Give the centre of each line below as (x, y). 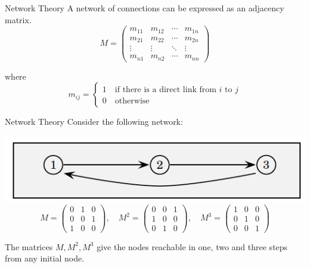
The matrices (29, 246)
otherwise (132, 101)
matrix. (18, 19)
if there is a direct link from (165, 90)
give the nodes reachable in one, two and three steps (192, 246)
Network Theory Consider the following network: (94, 122)
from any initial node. (45, 258)
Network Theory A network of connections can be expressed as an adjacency (145, 8)
